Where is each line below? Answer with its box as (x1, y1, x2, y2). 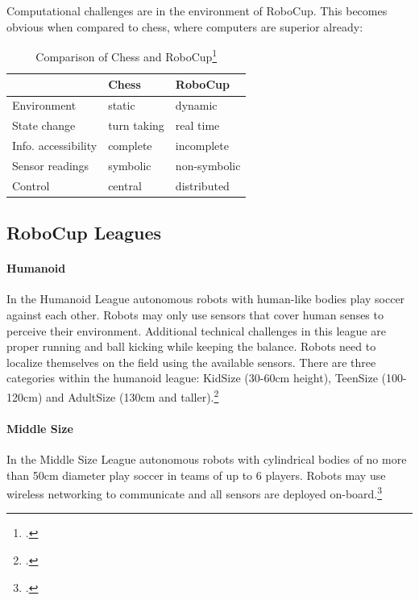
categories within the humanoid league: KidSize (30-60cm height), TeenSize (6, 369, 378, 386)
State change (12, 117, 76, 134)
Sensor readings (12, 156, 89, 173)
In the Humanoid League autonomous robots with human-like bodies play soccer (6, 290, 405, 307)
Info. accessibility (12, 136, 97, 153)
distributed (175, 177, 230, 194)
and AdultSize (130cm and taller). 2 (45, 385, 219, 405)
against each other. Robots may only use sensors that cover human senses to (6, 306, 384, 323)
